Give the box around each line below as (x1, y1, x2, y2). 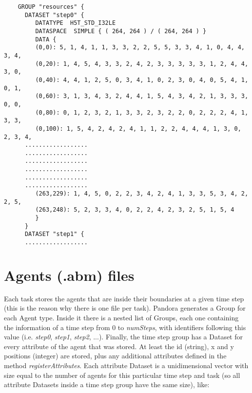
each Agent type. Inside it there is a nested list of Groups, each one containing (4, 313, 239, 322)
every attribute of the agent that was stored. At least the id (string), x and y (4, 341, 234, 351)
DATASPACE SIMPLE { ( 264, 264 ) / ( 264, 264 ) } (35, 27, 207, 35)
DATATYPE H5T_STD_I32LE (35, 20, 116, 27)
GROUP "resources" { (18, 3, 84, 10)
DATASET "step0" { (24, 11, 84, 19)
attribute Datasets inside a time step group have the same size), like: (4, 379, 210, 390)
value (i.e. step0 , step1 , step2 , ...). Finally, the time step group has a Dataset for (4, 332, 243, 342)
